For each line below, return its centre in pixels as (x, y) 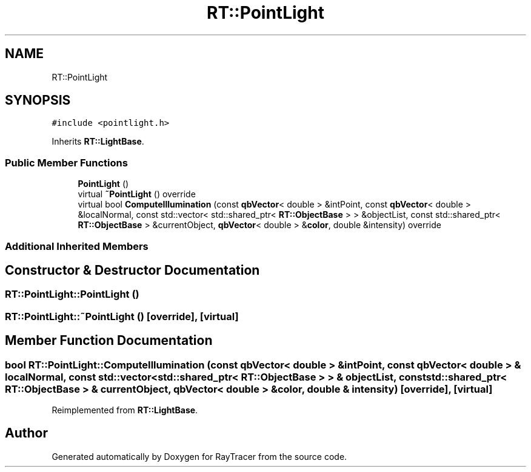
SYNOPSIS (38, 100)
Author (26, 433)
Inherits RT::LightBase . (98, 142)
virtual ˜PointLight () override (137, 194)
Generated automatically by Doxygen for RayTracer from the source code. (199, 456)
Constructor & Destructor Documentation (132, 270)
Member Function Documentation (109, 341)
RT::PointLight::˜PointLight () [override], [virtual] (122, 316)
